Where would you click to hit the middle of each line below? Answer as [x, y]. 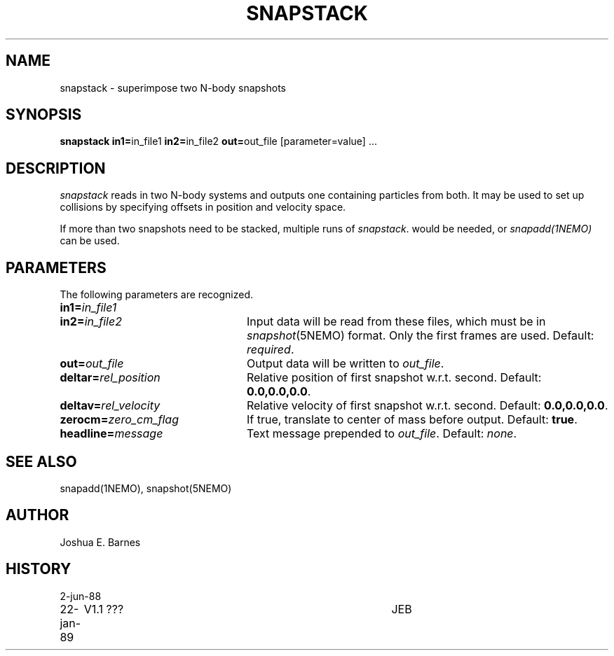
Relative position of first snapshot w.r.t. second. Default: [394, 378]
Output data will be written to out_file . [345, 364]
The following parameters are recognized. [157, 295]
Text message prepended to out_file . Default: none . [382, 434]
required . [270, 350]
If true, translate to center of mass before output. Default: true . [412, 420]
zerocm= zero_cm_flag [119, 420]
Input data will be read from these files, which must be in [396, 322]
